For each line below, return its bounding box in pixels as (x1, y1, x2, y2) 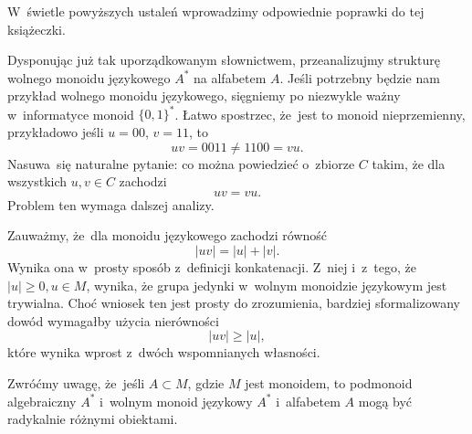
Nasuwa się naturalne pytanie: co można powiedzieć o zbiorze (7, 153, 355, 173)
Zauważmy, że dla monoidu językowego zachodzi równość (7, 226, 328, 245)
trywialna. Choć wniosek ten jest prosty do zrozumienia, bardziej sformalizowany (7, 293, 460, 312)
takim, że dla (372, 153, 446, 173)
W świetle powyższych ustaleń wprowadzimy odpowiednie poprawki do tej (7, 2, 425, 20)
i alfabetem (276, 391, 341, 410)
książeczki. (7, 19, 66, 38)
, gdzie (187, 374, 225, 392)
